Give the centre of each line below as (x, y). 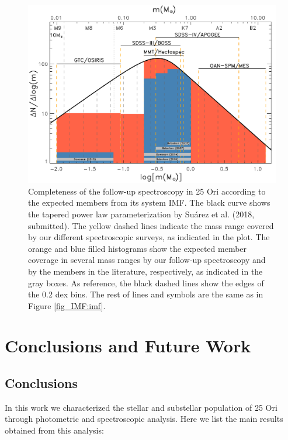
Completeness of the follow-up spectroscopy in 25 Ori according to (147, 191)
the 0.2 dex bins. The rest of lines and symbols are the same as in (146, 294)
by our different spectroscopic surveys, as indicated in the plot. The (149, 237)
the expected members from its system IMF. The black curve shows (149, 202)
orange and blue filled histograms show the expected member (138, 248)
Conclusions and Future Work (128, 346)
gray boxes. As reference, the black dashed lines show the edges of (146, 283)
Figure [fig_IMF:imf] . (67, 305)
